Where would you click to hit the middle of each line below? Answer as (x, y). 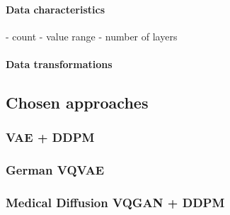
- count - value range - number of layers (92, 36)
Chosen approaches (77, 102)
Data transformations (59, 64)
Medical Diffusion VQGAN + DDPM (115, 202)
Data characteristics (56, 9)
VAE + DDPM (50, 137)
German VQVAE (55, 170)
